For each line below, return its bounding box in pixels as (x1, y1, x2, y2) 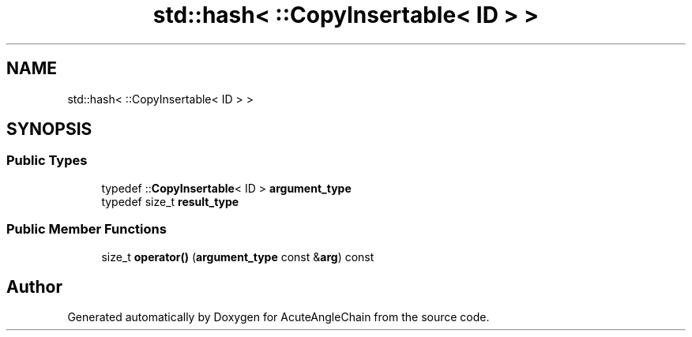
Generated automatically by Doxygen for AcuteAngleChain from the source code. (67, 310, 490, 324)
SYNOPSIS (6, 119, 92, 140)
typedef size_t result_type (101, 194, 239, 208)
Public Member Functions (6, 221, 167, 238)
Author (6, 276, 62, 297)
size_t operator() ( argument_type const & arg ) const (101, 249, 374, 264)
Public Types (6, 152, 88, 169)
